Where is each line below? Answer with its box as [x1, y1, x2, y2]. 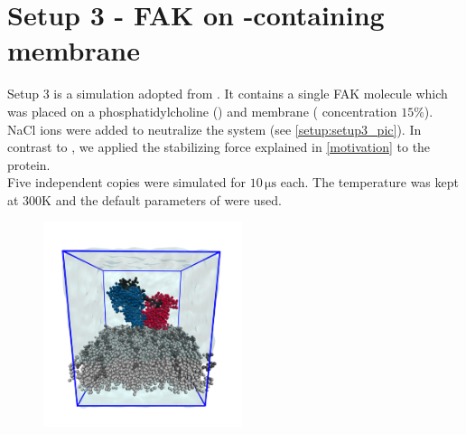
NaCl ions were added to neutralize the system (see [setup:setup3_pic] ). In [7, 119, 422, 138]
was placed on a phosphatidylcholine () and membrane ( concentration [7, 101, 397, 120]
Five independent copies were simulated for [7, 173, 247, 192]
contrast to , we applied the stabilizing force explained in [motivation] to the [7, 137, 431, 156]
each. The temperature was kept [280, 173, 459, 192]
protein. [7, 155, 51, 174]
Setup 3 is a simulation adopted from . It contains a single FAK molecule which [7, 84, 448, 103]
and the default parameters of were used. [55, 190, 282, 209]
